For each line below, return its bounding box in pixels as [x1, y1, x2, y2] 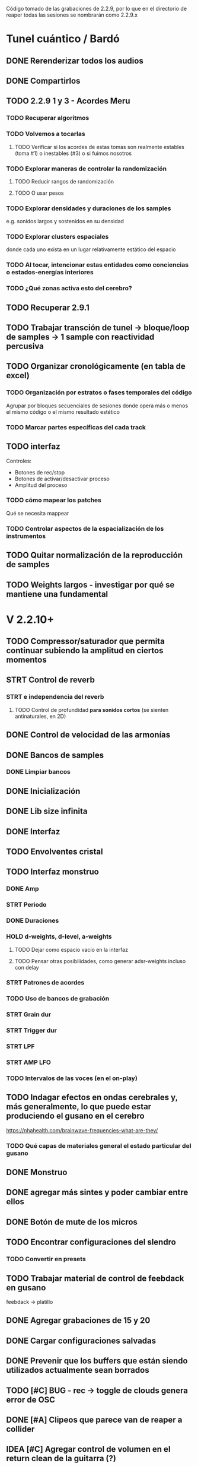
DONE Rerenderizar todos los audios [6, 56, 143, 66]
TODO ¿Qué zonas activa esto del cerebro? [6, 284, 132, 293]
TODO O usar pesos [14, 189, 64, 197]
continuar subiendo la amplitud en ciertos [6, 645, 164, 656]
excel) [6, 371, 30, 381]
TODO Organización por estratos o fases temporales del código [6, 388, 192, 397]
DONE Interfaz [6, 827, 60, 837]
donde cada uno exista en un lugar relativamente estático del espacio [6, 246, 176, 253]
